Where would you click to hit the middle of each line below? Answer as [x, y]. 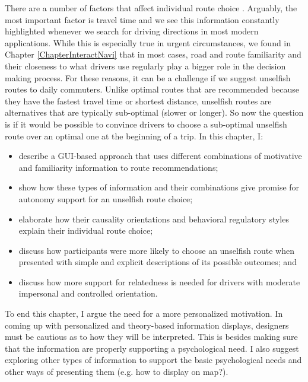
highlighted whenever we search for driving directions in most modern [132, 31]
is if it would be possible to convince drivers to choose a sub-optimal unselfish [146, 124]
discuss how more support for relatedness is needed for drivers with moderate [159, 281]
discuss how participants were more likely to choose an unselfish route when [157, 250]
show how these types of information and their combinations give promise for [159, 187]
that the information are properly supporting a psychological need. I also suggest [152, 348]
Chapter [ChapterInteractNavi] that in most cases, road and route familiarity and [153, 54]
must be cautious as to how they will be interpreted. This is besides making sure [151, 337]
